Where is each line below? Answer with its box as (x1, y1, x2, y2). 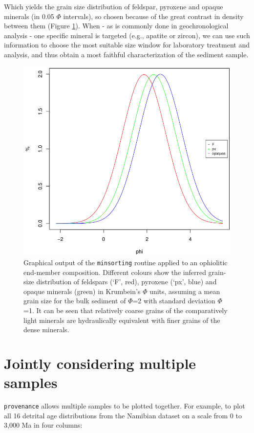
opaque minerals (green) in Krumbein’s (23, 286, 141, 296)
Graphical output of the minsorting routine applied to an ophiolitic (23, 257, 228, 267)
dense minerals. (23, 324, 69, 335)
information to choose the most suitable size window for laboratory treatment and (4, 40, 250, 50)
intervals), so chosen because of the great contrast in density (63, 11, 244, 21)
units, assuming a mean (149, 286, 220, 296)
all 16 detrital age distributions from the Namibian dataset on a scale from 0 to (4, 410, 242, 420)
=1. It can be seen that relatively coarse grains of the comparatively (23, 305, 228, 315)
